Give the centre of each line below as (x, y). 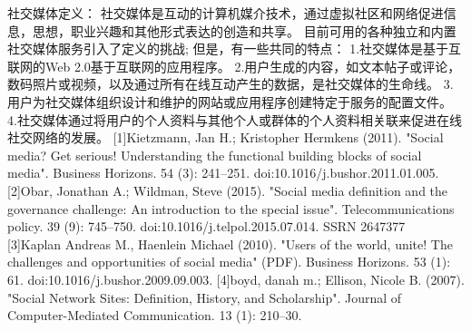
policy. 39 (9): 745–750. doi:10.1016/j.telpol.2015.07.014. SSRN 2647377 (206, 226)
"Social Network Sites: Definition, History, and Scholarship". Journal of (205, 297)
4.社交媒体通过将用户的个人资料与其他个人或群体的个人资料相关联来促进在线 (235, 119)
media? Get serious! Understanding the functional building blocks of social (215, 155)
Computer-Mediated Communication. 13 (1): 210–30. (155, 315)
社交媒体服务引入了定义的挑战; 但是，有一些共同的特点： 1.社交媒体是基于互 (235, 49)
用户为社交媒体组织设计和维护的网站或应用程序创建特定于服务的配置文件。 (230, 101)
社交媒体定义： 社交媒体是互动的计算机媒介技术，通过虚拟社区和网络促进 (226, 13)
